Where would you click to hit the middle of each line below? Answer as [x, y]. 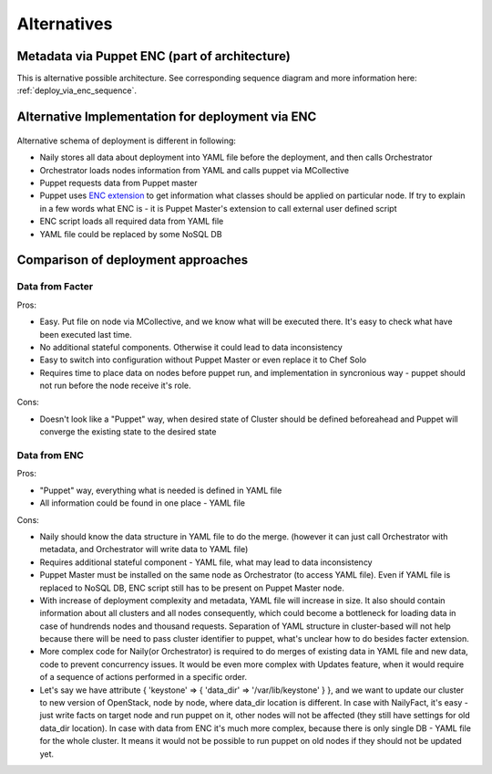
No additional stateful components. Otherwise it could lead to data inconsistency [191, 347]
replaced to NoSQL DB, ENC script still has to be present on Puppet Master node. [192, 588]
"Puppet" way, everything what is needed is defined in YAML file [161, 490]
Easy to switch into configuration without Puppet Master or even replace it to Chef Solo [203, 360]
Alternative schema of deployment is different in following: [127, 141]
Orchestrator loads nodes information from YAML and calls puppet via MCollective [195, 170]
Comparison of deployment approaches [133, 260]
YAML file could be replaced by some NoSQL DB [131, 234]
